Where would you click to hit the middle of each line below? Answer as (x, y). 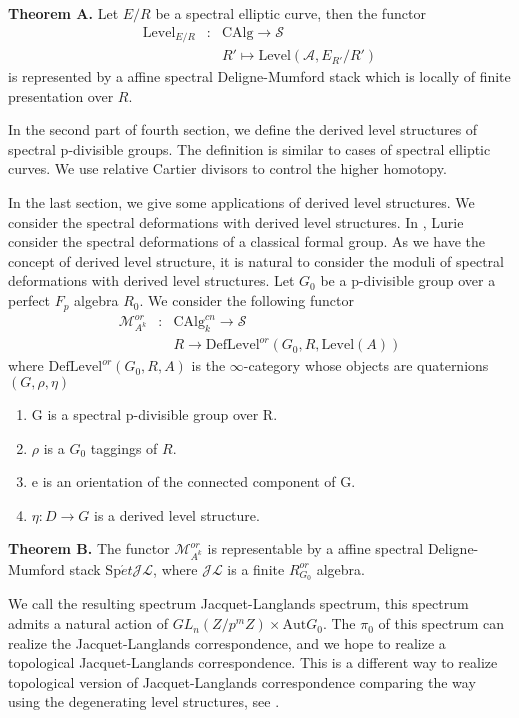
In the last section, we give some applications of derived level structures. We (241, 202)
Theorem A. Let (63, 13)
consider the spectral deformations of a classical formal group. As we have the (247, 241)
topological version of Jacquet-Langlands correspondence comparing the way (242, 681)
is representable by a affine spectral (315, 548)
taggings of (124, 447)
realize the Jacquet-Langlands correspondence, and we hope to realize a (227, 642)
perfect (29, 300)
